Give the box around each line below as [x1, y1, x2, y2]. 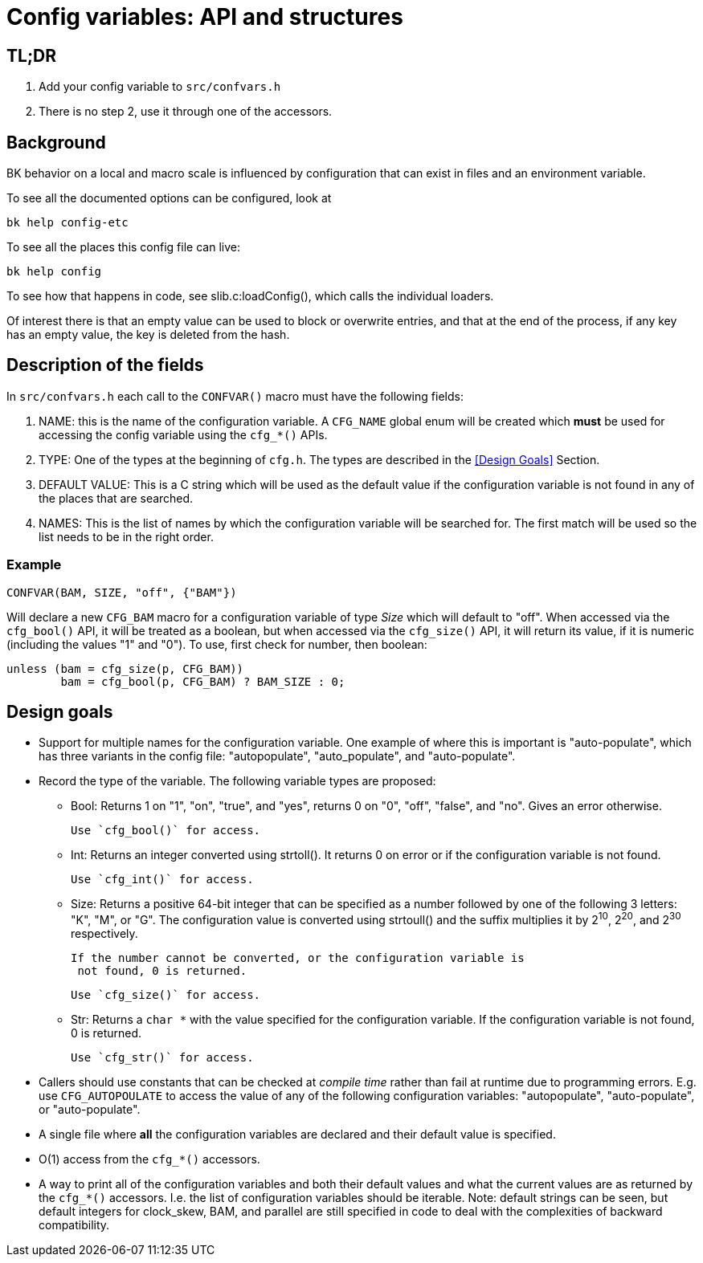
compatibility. [39, 1218, 110, 1232]
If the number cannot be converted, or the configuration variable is [71, 951, 525, 965]
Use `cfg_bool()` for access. [71, 824, 261, 837]
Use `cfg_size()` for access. [71, 988, 261, 1002]
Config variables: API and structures [6, 3, 403, 31]
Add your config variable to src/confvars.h [39, 79, 281, 94]
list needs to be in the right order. [39, 529, 214, 544]
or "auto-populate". [39, 1102, 141, 1117]
